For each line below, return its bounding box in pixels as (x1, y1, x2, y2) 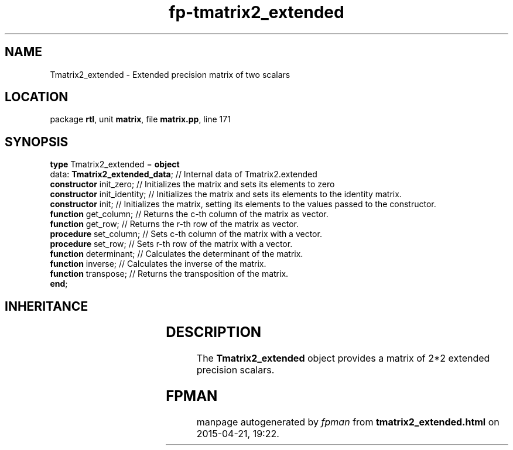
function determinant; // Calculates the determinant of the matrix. (50, 249, 303, 259)
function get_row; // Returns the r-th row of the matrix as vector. (50, 219, 299, 229)
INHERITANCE (5, 298, 88, 314)
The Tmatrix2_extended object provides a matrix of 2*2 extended (196, 352, 490, 365)
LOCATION (5, 90, 69, 105)
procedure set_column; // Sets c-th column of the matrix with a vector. (50, 229, 322, 239)
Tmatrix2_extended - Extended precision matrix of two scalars (50, 69, 290, 80)
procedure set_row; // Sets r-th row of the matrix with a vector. (50, 239, 293, 249)
